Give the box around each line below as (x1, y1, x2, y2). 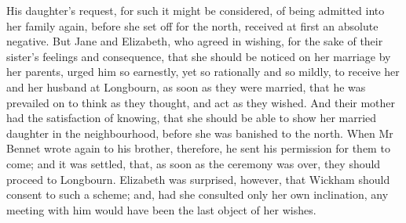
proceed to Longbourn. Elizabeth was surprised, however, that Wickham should (6, 171, 390, 187)
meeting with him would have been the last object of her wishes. (6, 201, 316, 218)
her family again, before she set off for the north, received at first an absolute (6, 17, 379, 34)
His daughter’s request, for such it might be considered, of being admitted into (6, 2, 385, 18)
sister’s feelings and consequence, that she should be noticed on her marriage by (6, 48, 391, 64)
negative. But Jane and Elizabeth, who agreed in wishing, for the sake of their (6, 33, 383, 49)
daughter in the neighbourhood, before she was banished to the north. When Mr (6, 124, 393, 141)
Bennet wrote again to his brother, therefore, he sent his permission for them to (6, 140, 390, 156)
